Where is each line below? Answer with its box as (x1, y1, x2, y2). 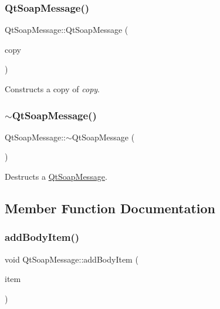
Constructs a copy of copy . (5, 83, 100, 95)
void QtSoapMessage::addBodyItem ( (5, 253, 138, 265)
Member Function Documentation (5, 199, 216, 217)
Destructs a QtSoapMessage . (5, 170, 107, 182)
